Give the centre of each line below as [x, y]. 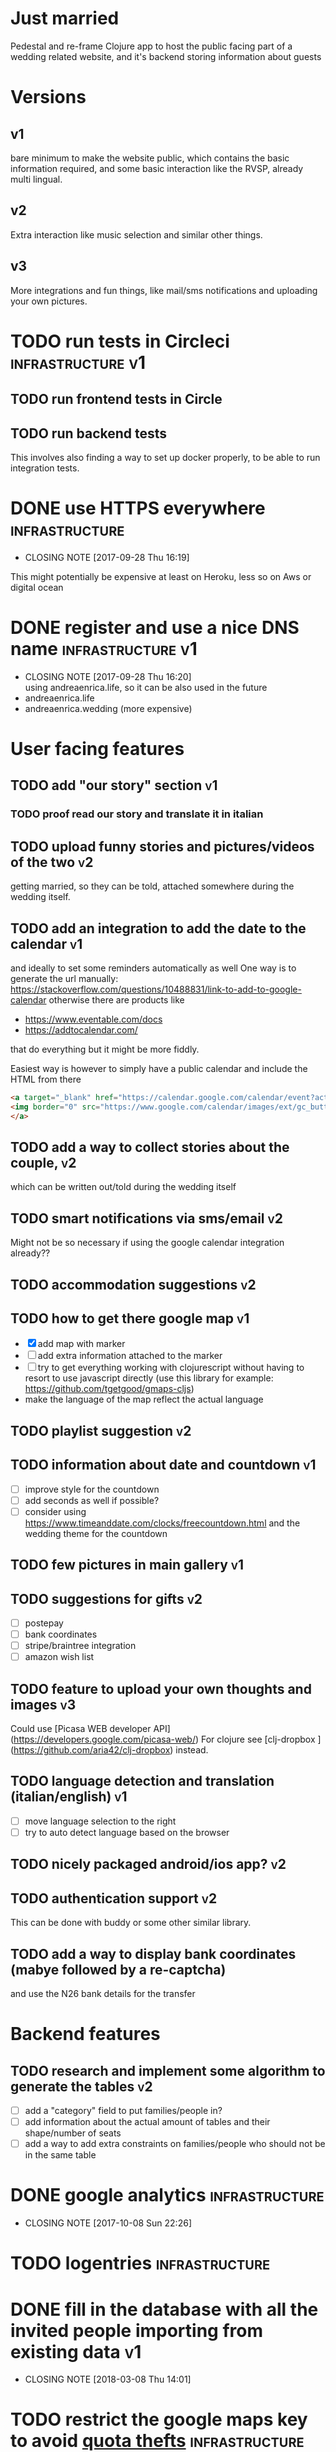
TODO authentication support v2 [114, 1898]
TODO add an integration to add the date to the [158, 928]
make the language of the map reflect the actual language [144, 1399]
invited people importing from [137, 2330]
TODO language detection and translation [142, 1781]
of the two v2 [52, 862]
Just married [65, 18]
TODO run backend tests [89, 433]
